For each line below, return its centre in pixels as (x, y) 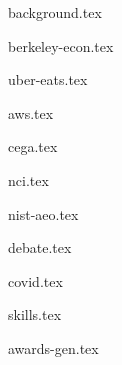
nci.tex (28, 179)
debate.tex (40, 247)
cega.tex (33, 146)
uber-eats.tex (48, 79)
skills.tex (35, 314)
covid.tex (35, 280)
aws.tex (31, 112)
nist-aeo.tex (43, 213)
